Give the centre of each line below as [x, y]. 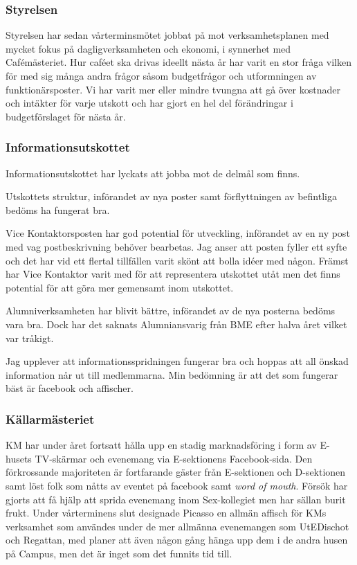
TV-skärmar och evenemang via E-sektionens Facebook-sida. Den [174, 458]
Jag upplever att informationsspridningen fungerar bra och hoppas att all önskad [177, 361]
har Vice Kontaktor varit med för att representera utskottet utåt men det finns [173, 274]
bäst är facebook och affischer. [70, 388]
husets [19, 458]
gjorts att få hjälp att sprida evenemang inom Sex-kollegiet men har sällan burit [176, 499]
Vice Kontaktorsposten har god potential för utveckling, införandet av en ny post [178, 233]
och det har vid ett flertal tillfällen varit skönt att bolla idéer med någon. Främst [177, 260]
